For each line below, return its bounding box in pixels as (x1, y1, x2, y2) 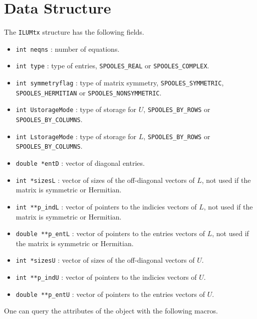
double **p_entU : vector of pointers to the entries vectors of (16, 288, 205, 299)
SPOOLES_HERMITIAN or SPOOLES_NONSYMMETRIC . (16, 87, 162, 97)
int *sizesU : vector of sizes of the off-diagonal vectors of (16, 255, 195, 265)
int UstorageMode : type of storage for (16, 104, 137, 115)
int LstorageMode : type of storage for (16, 131, 137, 141)
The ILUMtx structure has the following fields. (4, 27, 144, 37)
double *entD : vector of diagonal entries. (16, 158, 145, 168)
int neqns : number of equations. (16, 43, 120, 54)
